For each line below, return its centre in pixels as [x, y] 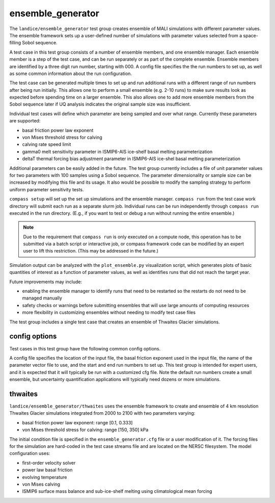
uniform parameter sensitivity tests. [47, 189]
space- [251, 35]
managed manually [42, 298]
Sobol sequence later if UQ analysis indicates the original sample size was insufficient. [100, 104]
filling [15, 43]
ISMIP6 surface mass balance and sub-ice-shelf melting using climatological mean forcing [117, 491]
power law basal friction [47, 470]
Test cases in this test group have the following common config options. [85, 348]
